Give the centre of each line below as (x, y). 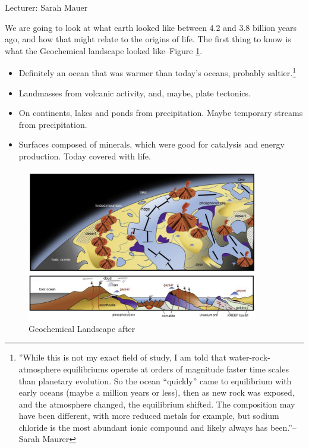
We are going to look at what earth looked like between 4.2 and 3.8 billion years (151, 27)
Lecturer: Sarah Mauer (46, 7)
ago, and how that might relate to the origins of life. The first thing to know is (148, 39)
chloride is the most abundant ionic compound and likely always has (143, 427)
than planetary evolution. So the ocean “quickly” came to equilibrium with (155, 380)
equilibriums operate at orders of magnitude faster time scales (176, 369)
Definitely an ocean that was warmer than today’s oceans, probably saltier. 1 (157, 72)
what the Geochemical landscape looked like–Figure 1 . (104, 50)
